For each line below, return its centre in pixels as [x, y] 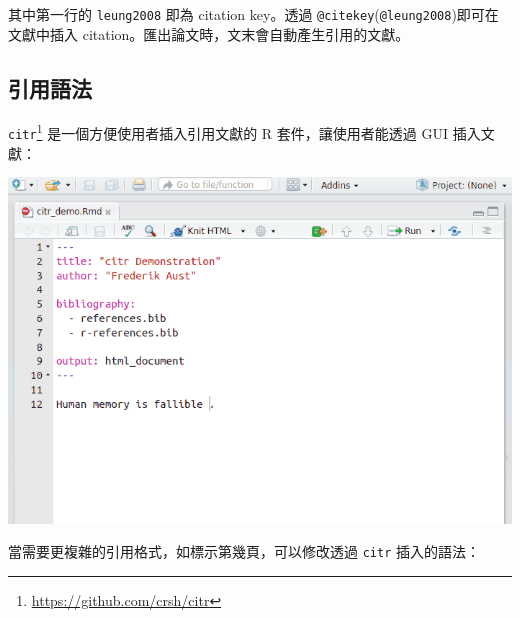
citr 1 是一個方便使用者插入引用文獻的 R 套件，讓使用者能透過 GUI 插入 [244, 132]
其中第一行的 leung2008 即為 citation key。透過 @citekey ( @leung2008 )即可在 [253, 14]
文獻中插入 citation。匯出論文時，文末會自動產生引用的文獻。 [209, 33]
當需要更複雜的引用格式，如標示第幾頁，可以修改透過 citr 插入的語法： [244, 551]
